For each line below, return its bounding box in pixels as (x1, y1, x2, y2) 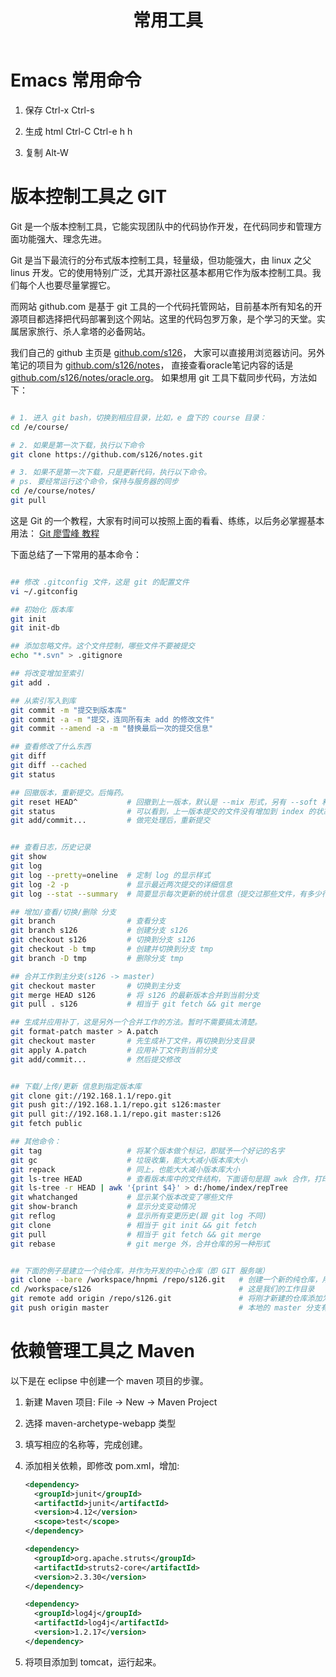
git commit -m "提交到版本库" (10, 705, 127, 715)
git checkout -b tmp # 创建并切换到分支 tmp (10, 944, 214, 954)
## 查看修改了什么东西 (10, 742, 92, 752)
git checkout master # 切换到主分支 (10, 981, 181, 991)
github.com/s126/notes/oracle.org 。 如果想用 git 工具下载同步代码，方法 (10, 371, 308, 383)
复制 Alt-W (24, 146, 69, 158)
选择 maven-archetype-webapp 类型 (24, 1417, 177, 1429)
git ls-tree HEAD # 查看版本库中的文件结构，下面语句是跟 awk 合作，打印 (10, 1174, 330, 1184)
